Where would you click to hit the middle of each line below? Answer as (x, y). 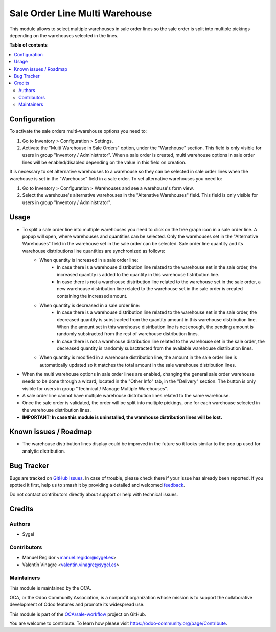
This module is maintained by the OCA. (50, 588)
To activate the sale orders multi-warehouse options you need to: (78, 131)
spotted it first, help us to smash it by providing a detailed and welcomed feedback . (97, 485)
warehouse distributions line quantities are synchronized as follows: (94, 251)
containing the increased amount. (92, 296)
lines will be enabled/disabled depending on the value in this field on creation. (104, 162)
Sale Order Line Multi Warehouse (81, 13)
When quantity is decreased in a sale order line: (90, 305)
